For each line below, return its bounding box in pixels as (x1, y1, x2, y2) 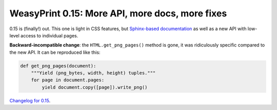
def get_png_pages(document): (20, 63, 96, 69)
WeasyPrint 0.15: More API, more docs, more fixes (9, 8, 227, 19)
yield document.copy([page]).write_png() (42, 84, 148, 90)
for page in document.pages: (31, 77, 105, 83)
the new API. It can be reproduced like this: (9, 49, 101, 55)
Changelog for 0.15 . (9, 97, 51, 103)
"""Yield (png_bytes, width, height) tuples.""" (31, 70, 156, 76)
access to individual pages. (21, 32, 78, 38)
